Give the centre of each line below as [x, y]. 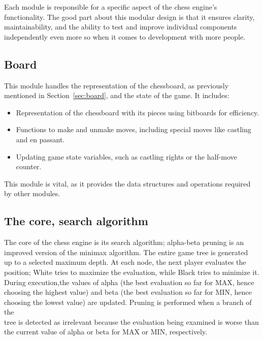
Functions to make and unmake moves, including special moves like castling [134, 129]
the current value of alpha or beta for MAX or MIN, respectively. [106, 332]
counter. [29, 166]
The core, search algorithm [76, 221]
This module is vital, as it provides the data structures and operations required [127, 183]
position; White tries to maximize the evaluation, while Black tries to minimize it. [132, 272]
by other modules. [32, 193]
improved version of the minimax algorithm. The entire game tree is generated [126, 252]
